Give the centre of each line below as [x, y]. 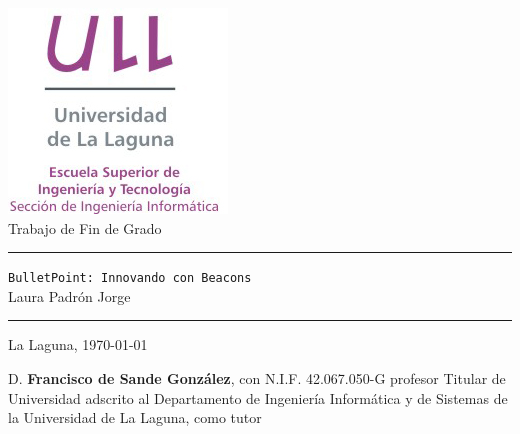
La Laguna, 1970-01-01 [78, 344]
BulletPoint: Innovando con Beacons [130, 278]
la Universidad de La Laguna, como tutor [135, 417]
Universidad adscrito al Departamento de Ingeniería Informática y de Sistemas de [258, 397]
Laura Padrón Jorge [69, 295]
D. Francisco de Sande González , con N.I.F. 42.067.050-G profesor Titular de [257, 378]
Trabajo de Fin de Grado [85, 227]
